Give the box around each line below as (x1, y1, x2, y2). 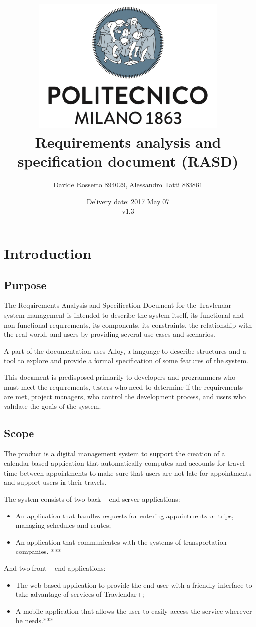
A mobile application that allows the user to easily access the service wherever (15, 605, 252, 616)
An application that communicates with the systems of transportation (15, 536, 227, 547)
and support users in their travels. (4, 477, 107, 487)
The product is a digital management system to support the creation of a (4, 448, 225, 458)
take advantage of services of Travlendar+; (15, 589, 144, 599)
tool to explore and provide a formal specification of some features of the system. (4, 355, 248, 366)
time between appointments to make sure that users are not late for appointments (4, 467, 252, 478)
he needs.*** (15, 615, 54, 626)
